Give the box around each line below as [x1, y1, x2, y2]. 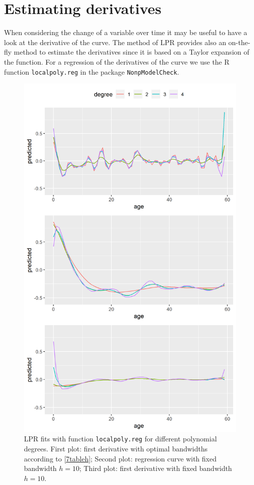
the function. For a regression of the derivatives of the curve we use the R [4, 56, 229, 67]
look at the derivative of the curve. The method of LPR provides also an [4, 37, 226, 47]
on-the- [228, 37, 250, 47]
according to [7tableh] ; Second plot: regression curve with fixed [24, 453, 216, 463]
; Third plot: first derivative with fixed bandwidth [79, 463, 232, 473]
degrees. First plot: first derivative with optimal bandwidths [24, 443, 208, 454]
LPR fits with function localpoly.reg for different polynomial [24, 433, 217, 444]
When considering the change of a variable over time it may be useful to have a [4, 27, 247, 38]
